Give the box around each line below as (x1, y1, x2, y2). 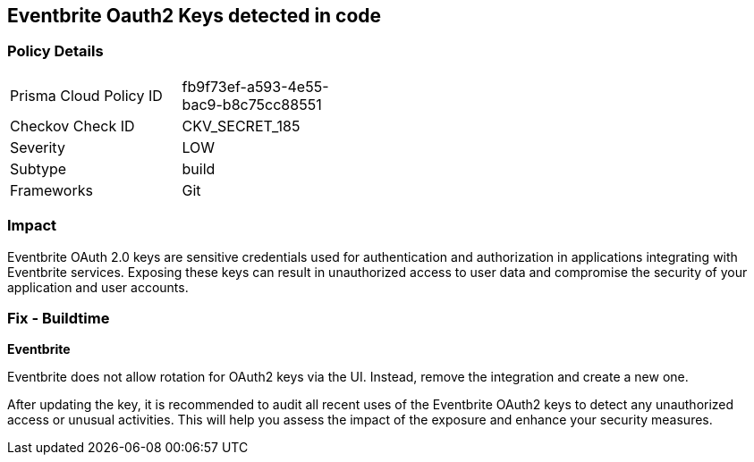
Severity (10, 138, 65, 156)
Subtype (10, 159, 67, 178)
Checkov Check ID (10, 116, 135, 135)
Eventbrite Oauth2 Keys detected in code (7, 4, 382, 27)
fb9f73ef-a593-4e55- (182, 77, 329, 96)
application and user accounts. (7, 279, 189, 295)
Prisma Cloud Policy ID (10, 86, 163, 105)
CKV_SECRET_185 (182, 116, 301, 135)
